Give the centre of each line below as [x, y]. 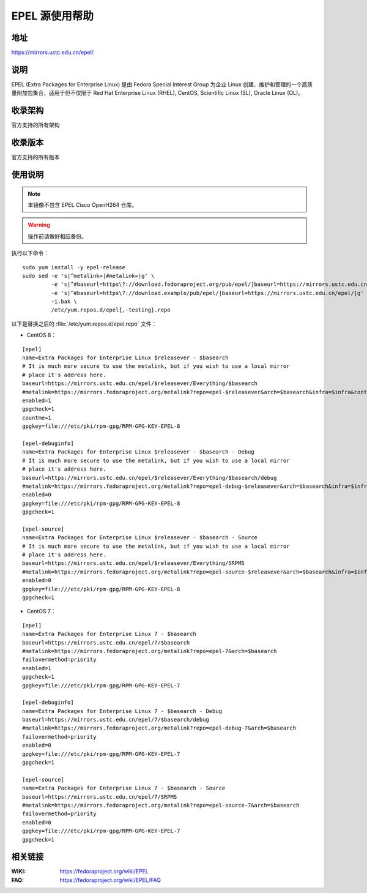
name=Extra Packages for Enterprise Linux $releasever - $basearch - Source [140, 538]
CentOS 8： [42, 335]
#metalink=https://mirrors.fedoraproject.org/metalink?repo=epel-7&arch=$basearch [150, 651]
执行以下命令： [30, 253]
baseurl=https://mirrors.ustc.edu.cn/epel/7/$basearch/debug [116, 720]
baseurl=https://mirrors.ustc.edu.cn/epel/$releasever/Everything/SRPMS [133, 563]
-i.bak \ [64, 302]
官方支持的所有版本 [35, 157]
